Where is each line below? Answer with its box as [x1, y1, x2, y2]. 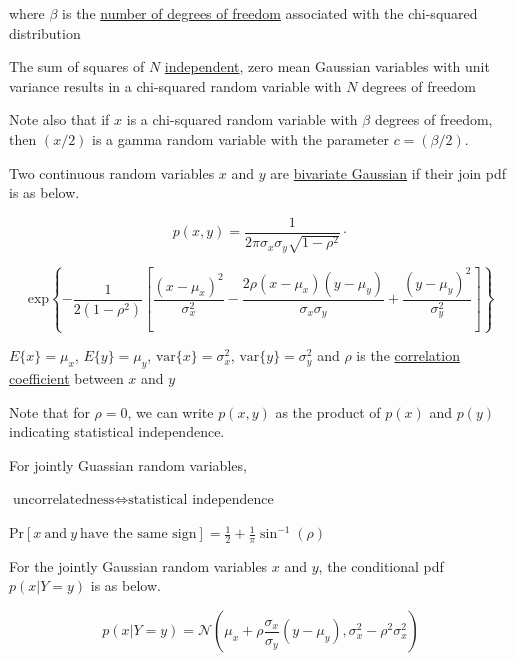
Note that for [9, 401, 90, 422]
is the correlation [356, 345, 460, 366]
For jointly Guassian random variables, [9, 454, 247, 475]
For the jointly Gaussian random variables [9, 555, 268, 576]
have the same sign [80, 527, 197, 542]
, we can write [127, 401, 214, 422]
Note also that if [9, 109, 110, 130]
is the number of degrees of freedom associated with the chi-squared [62, 3, 478, 23]
